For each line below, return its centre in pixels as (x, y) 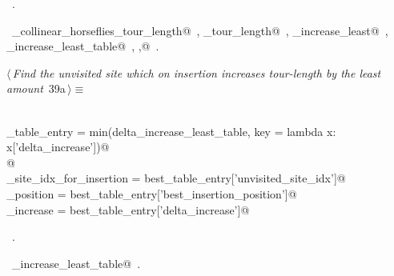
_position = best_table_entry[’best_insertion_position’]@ (152, 193)
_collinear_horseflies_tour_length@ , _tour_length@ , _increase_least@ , (200, 30)
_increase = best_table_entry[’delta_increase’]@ (128, 209)
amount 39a (36, 88)
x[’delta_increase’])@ (58, 147)
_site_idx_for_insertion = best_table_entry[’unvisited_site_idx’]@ (176, 178)
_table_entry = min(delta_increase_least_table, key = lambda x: (171, 131)
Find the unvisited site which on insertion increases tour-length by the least (197, 72)
